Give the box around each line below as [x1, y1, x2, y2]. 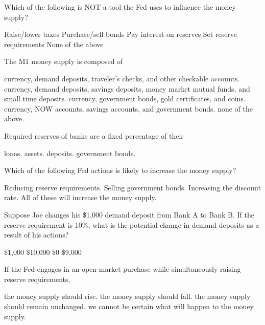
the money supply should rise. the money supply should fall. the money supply [4, 291, 251, 301]
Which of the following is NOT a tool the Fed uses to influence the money [4, 2, 236, 12]
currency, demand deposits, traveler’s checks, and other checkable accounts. [4, 73, 240, 83]
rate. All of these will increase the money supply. [4, 192, 157, 203]
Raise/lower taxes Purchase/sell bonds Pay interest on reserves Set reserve [4, 29, 237, 39]
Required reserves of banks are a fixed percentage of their [4, 130, 184, 141]
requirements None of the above [4, 38, 104, 49]
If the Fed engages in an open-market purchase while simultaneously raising [4, 264, 241, 274]
